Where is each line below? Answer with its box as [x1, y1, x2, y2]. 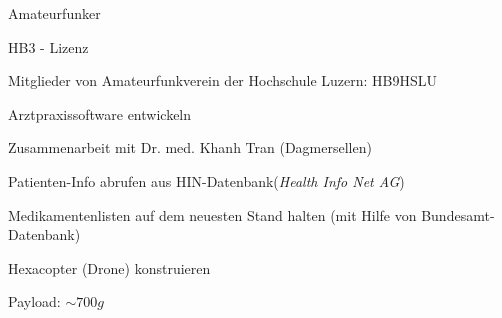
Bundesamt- [421, 204, 495, 225]
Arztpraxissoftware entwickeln [8, 103, 192, 124]
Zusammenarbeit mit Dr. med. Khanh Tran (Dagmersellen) [8, 137, 372, 158]
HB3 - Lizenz [8, 36, 89, 57]
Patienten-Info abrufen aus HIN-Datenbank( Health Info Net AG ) [8, 170, 405, 191]
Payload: [8, 291, 61, 312]
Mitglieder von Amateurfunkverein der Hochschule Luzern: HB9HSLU [8, 70, 438, 91]
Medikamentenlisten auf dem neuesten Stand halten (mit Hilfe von [8, 204, 417, 225]
